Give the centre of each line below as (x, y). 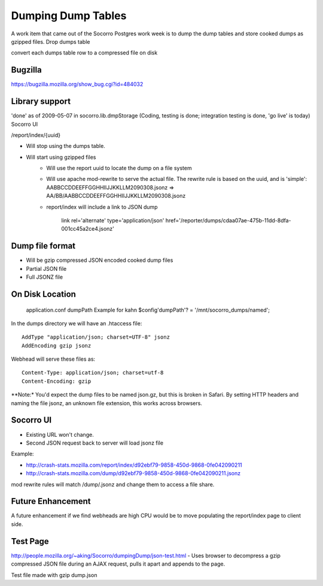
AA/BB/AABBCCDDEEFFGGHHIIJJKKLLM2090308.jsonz (116, 196)
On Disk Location (43, 294)
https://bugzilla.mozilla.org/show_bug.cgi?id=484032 (77, 84)
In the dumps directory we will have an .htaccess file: (77, 323)
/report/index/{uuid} (36, 135)
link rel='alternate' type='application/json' (113, 220)
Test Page (30, 541)
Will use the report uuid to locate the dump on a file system (119, 168)
